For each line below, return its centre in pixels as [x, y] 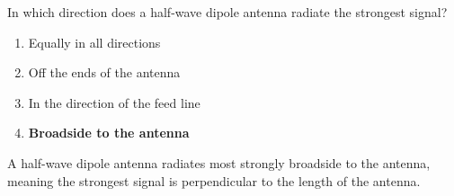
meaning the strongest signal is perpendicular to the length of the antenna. [214, 180]
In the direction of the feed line [114, 102]
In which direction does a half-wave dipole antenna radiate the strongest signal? [227, 12]
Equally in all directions [94, 42]
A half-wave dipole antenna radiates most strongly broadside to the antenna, [219, 162]
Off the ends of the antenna [104, 72]
